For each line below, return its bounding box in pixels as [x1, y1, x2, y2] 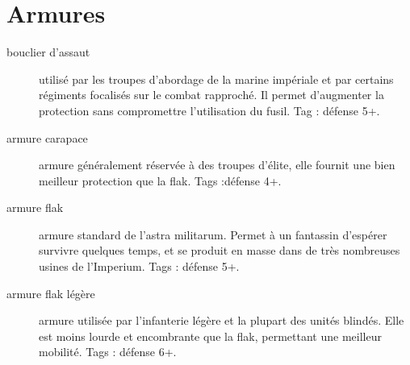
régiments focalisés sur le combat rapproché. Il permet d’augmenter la [39, 86, 384, 103]
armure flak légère [6, 284, 95, 301]
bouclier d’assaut [6, 44, 90, 60]
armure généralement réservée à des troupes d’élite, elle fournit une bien [39, 156, 395, 173]
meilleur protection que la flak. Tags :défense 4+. [39, 172, 282, 189]
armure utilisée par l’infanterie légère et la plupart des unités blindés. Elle [39, 312, 404, 329]
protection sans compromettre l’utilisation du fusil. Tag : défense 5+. [39, 102, 380, 118]
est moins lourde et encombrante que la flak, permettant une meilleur [39, 327, 382, 344]
